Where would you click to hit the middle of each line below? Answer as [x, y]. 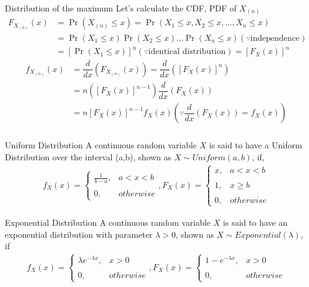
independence [275, 38]
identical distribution [187, 52]
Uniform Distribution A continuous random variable [101, 145]
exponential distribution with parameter [79, 234]
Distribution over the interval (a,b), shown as [88, 156]
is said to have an [255, 222]
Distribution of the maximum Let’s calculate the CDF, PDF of [121, 8]
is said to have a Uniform [256, 145]
